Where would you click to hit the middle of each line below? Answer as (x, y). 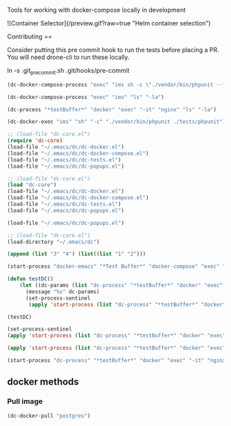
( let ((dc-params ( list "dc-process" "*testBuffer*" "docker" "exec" (121, 285)
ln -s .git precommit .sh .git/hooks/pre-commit (68, 71)
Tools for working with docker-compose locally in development (97, 10)
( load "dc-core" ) (32, 185)
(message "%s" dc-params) (62, 291)
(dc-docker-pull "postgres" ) (49, 416)
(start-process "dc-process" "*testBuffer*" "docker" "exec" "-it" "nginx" (118, 361)
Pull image (25, 401)
